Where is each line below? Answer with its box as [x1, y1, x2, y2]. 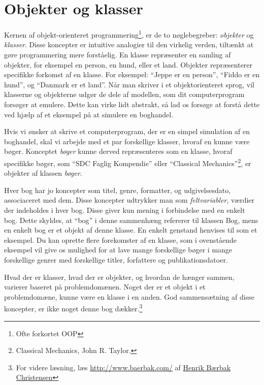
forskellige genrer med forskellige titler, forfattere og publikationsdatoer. [4, 254, 228, 265]
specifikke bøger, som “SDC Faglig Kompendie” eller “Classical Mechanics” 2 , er [4, 156, 251, 168]
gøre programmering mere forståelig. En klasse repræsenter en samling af [4, 49, 231, 59]
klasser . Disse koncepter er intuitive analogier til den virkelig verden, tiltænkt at [4, 39, 254, 50]
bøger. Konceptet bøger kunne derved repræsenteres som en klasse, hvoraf [4, 146, 233, 156]
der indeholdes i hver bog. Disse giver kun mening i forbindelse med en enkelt [4, 204, 245, 215]
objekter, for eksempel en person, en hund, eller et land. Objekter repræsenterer [4, 59, 253, 70]
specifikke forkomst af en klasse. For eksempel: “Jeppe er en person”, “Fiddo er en [4, 69, 260, 80]
